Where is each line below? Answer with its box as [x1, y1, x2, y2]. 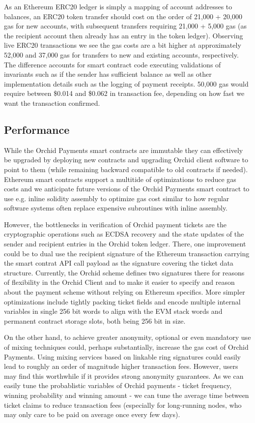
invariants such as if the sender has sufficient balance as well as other [4, 69, 212, 79]
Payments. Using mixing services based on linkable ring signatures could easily [4, 351, 241, 362]
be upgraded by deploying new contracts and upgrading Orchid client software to [4, 154, 248, 165]
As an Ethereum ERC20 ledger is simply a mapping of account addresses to [4, 1, 232, 11]
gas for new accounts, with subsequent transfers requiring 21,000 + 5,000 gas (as [4, 21, 247, 31]
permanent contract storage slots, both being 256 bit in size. [4, 315, 186, 326]
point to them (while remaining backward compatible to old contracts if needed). [4, 164, 248, 174]
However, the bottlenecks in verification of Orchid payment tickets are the [4, 219, 227, 229]
